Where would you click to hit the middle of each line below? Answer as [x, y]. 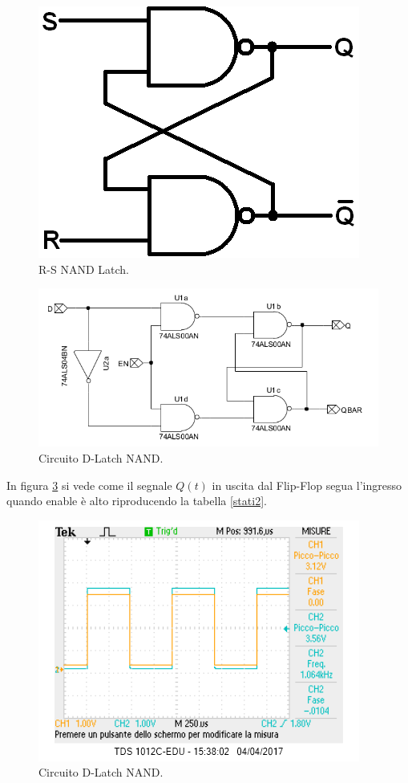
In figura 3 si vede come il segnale [89, 485]
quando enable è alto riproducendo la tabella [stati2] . [137, 501]
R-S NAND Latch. [84, 269]
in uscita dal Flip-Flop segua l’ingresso [307, 485]
